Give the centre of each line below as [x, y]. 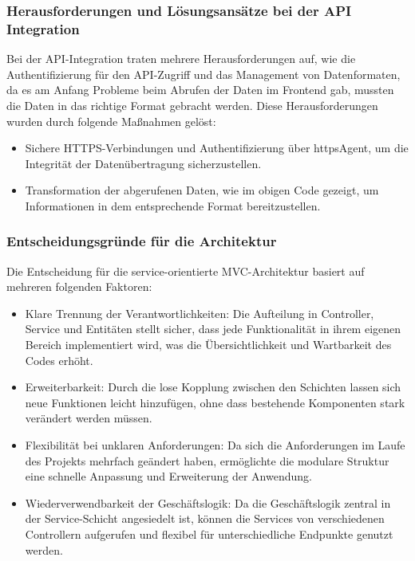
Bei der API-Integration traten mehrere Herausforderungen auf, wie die [181, 59]
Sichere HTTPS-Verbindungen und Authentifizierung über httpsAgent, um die [217, 148]
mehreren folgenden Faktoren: [79, 286]
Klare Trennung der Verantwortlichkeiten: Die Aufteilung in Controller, [200, 313]
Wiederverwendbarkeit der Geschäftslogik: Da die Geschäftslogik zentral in [208, 502]
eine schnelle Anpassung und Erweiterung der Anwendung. [168, 476]
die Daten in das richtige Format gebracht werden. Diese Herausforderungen [192, 105]
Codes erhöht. [59, 360]
